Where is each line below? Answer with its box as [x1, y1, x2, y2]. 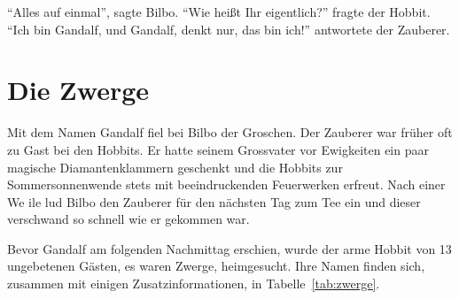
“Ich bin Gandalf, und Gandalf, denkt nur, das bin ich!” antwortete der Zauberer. [7, 19, 450, 38]
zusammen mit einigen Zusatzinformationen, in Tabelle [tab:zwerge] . [7, 274, 380, 293]
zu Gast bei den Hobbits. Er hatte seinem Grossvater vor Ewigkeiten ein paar [7, 140, 429, 158]
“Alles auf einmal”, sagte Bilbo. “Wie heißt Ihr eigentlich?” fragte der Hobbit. [7, 3, 431, 20]
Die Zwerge [7, 72, 150, 108]
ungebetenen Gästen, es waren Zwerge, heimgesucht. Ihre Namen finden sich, [7, 257, 425, 275]
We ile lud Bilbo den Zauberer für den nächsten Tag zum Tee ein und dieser [7, 192, 421, 211]
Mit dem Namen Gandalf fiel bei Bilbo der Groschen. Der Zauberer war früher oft [7, 123, 453, 142]
